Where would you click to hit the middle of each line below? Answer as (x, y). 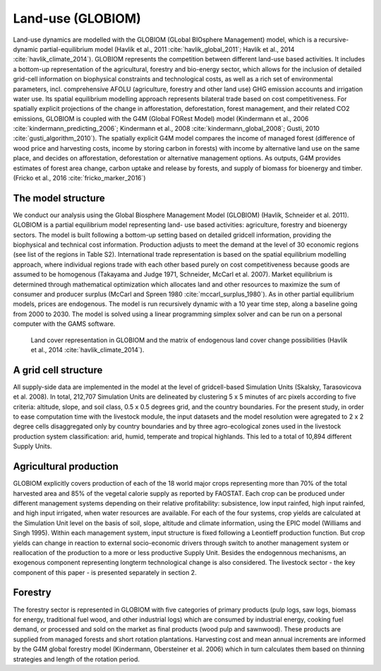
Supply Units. (32, 446)
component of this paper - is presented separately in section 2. (105, 572)
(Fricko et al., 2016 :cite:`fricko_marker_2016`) (79, 178)
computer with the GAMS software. (64, 324)
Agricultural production (66, 467)
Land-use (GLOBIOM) (77, 18)
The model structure (59, 198)
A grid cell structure (58, 370)
